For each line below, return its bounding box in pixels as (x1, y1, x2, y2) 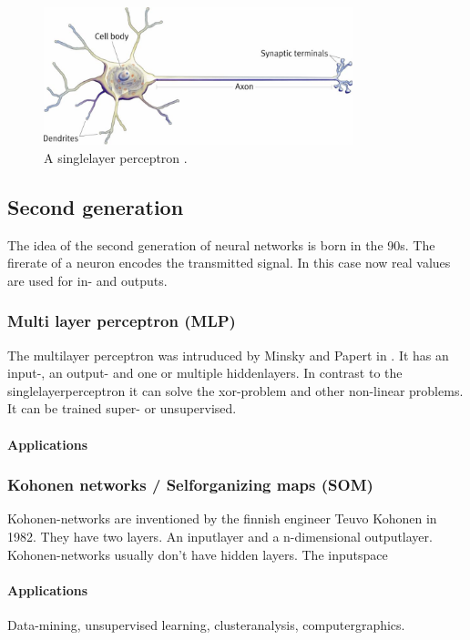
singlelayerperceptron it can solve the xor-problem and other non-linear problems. (7, 381, 464, 400)
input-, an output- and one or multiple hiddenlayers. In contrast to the (7, 363, 403, 382)
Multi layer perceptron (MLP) (7, 310, 236, 332)
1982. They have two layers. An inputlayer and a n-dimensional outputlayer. (7, 526, 433, 545)
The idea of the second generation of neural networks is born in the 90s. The (7, 235, 435, 254)
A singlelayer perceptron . (44, 147, 188, 167)
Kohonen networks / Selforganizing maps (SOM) (7, 473, 373, 496)
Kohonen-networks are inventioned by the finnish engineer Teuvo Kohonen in (7, 509, 437, 528)
